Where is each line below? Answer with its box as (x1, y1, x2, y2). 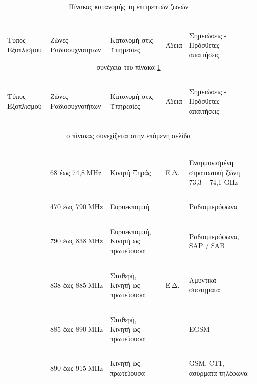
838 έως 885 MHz (50, 280, 103, 290)
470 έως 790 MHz (50, 201, 103, 212)
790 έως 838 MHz (50, 236, 103, 246)
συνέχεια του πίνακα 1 (96, 61, 161, 72)
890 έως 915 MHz (50, 363, 103, 373)
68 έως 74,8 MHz (50, 167, 102, 177)
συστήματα (189, 285, 220, 295)
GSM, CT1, (189, 358, 224, 368)
